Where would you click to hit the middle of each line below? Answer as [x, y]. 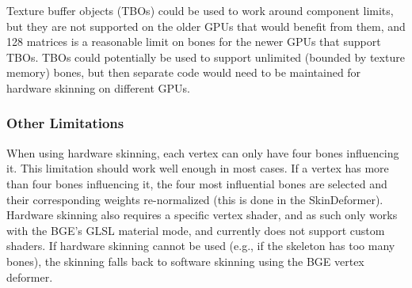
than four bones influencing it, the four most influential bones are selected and [197, 183]
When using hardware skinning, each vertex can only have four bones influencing [203, 152]
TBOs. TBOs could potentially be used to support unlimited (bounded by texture [206, 57]
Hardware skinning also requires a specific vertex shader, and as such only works [202, 215]
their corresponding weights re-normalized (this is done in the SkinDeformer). [195, 199]
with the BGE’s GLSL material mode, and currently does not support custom [196, 230]
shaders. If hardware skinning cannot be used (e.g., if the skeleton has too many [201, 246]
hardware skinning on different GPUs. [98, 87]
